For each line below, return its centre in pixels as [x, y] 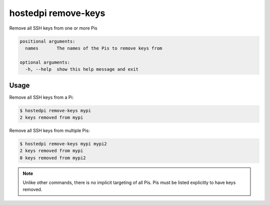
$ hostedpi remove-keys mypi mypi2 [63, 144]
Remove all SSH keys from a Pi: [41, 97]
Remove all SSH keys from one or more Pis [53, 28]
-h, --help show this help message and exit [82, 69]
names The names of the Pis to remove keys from [94, 48]
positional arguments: [47, 41]
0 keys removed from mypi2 [53, 158]
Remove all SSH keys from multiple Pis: [49, 130]
